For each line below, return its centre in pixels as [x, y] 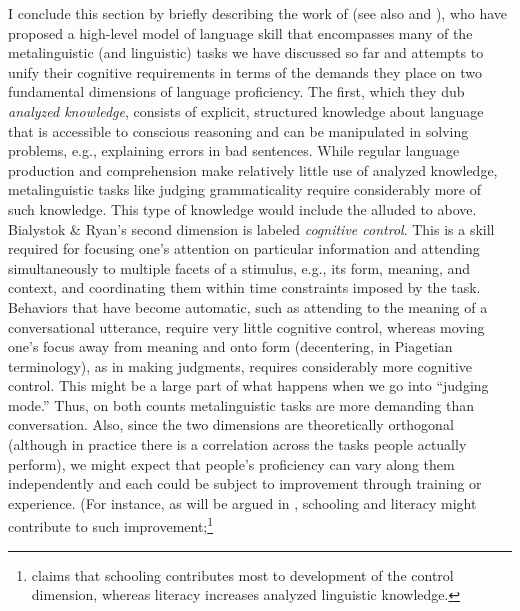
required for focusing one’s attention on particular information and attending [244, 248]
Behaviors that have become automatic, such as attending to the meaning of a [248, 306]
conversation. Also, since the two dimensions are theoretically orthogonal [231, 424]
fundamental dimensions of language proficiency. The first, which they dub [236, 91]
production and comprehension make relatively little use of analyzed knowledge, [253, 169]
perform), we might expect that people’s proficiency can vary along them [231, 463]
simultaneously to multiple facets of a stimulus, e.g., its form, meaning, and [239, 267]
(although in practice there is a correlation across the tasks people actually [237, 444]
